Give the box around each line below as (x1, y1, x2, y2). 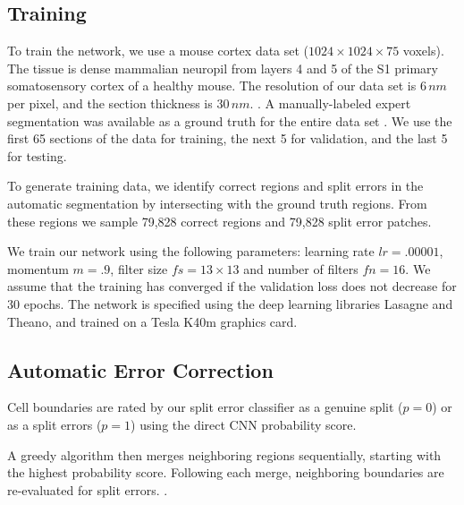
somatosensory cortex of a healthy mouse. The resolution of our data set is (7, 76, 417, 95)
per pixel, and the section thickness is (7, 93, 213, 112)
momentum (7, 259, 69, 278)
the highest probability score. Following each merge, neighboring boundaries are (7, 463, 444, 482)
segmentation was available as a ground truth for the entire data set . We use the (7, 111, 452, 130)
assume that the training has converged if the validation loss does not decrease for (7, 277, 457, 295)
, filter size (110, 259, 168, 278)
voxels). (402, 41, 444, 60)
